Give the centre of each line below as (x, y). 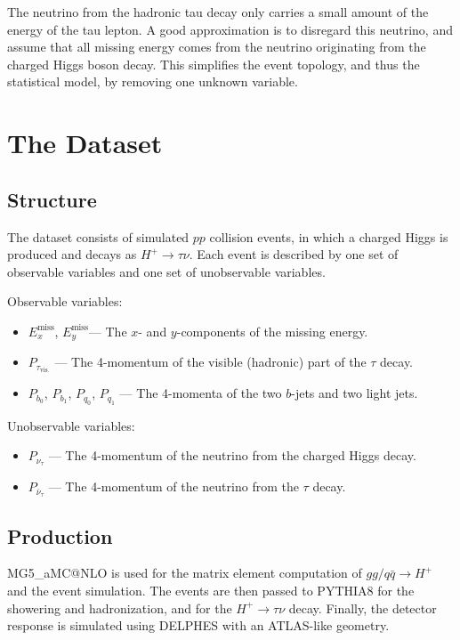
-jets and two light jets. (355, 393)
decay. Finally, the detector (363, 608)
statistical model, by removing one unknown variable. (153, 81)
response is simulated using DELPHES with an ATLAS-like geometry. (198, 625)
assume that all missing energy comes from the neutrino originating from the (217, 47)
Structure (52, 199)
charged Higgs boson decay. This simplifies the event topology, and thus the (214, 64)
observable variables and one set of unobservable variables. (166, 271)
